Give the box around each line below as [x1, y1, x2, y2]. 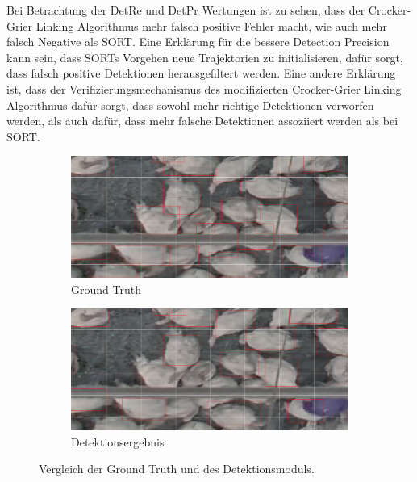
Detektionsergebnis [71, 433, 165, 450]
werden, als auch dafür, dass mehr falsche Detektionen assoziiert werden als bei [6, 112, 398, 129]
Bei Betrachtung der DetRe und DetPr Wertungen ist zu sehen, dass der [6, 2, 365, 18]
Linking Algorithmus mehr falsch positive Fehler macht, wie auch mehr [35, 17, 387, 34]
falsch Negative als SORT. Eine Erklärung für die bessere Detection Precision [6, 33, 390, 50]
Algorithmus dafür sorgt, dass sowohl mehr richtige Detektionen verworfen [6, 96, 374, 113]
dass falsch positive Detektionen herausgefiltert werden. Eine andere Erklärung [6, 65, 396, 82]
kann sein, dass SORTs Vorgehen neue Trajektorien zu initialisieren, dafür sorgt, [6, 48, 403, 65]
